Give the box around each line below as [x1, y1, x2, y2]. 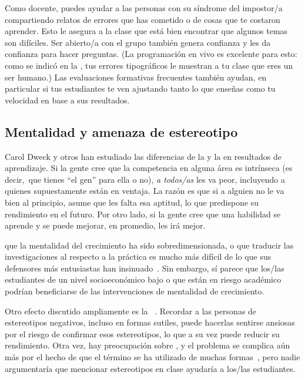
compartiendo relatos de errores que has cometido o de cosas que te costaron [5, 13, 280, 25]
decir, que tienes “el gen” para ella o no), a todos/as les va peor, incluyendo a [5, 173, 285, 185]
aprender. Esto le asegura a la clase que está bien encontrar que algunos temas [5, 25, 288, 37]
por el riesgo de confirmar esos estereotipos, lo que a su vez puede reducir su [5, 327, 280, 340]
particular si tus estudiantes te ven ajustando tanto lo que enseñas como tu [5, 82, 276, 95]
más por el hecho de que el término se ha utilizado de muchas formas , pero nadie [5, 351, 300, 363]
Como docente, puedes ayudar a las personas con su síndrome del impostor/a [5, 2, 283, 14]
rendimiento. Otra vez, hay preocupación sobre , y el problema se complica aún [5, 339, 290, 351]
